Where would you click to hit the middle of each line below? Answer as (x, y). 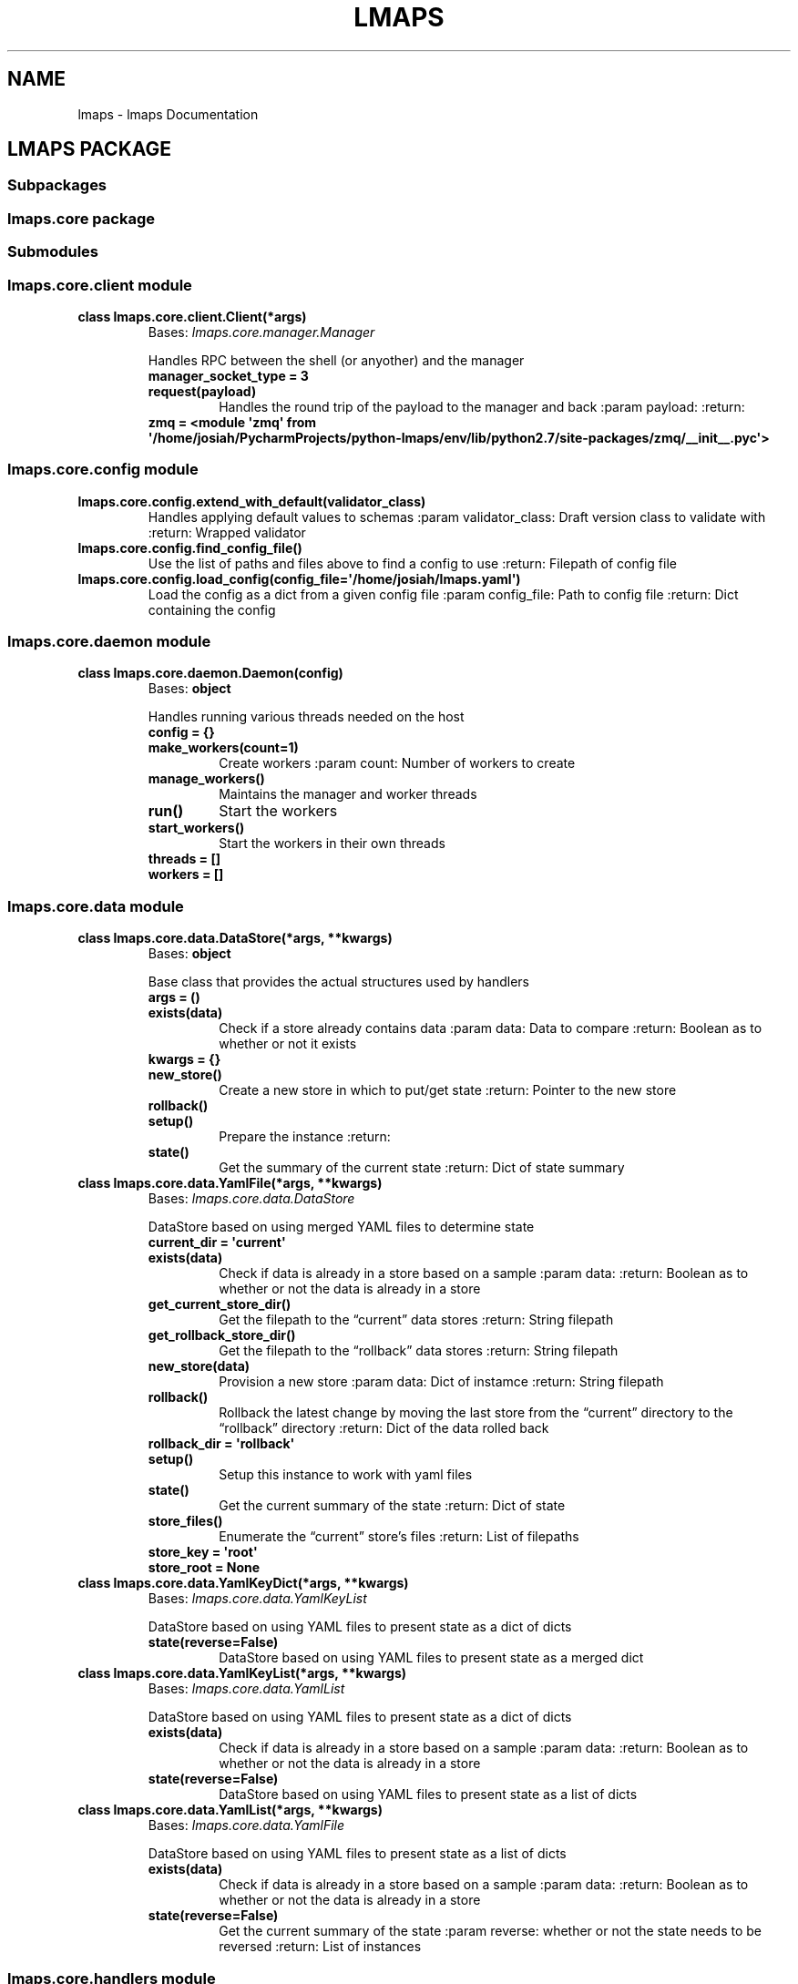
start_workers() (196, 828)
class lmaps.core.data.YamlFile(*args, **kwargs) (230, 1183)
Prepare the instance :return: (305, 1137)
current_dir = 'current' (217, 1243)
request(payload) (202, 391)
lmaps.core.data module (96, 906)
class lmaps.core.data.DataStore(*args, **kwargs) (235, 938)
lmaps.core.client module (100, 285)
